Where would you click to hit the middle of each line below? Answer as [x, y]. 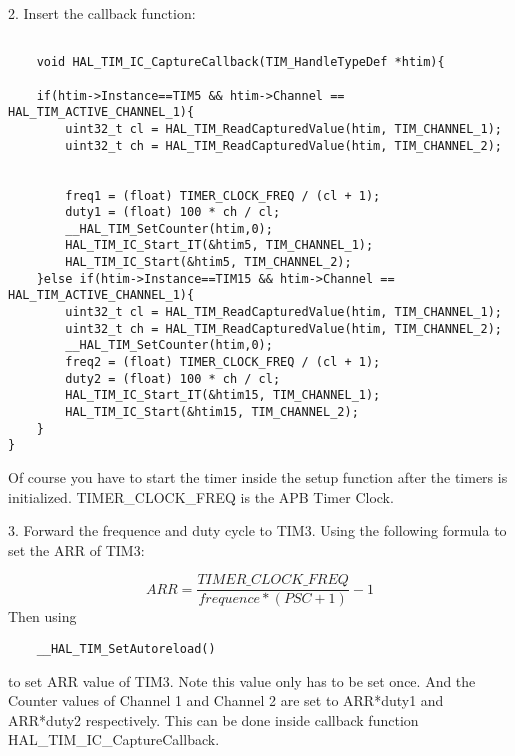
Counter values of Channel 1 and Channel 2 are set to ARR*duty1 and [226, 700]
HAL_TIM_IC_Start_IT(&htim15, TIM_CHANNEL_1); [223, 395]
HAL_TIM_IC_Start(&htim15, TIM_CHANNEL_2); [212, 412]
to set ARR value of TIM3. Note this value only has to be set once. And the [242, 680]
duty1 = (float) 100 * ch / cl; [173, 212]
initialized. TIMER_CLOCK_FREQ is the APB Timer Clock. [201, 496]
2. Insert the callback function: [102, 13]
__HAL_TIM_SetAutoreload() [126, 649]
